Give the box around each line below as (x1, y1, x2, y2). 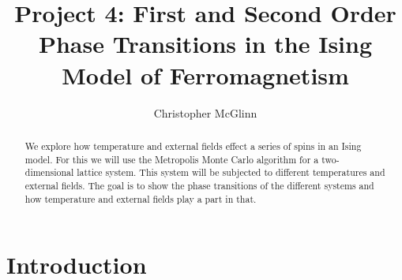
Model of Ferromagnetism (62, 58, 349, 91)
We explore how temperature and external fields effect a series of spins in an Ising (24, 139, 362, 152)
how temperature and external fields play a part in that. (24, 192, 257, 205)
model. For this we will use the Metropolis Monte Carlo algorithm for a (24, 152, 319, 166)
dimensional (24, 166, 74, 179)
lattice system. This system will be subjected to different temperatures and (77, 166, 385, 179)
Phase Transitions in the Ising (38, 28, 373, 60)
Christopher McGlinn (153, 104, 257, 121)
